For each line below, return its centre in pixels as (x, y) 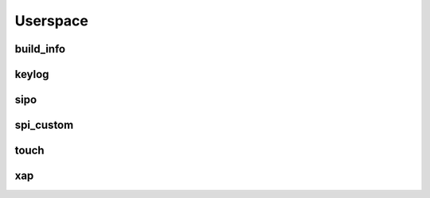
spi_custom (44, 125)
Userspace (52, 21)
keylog (32, 74)
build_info (40, 49)
